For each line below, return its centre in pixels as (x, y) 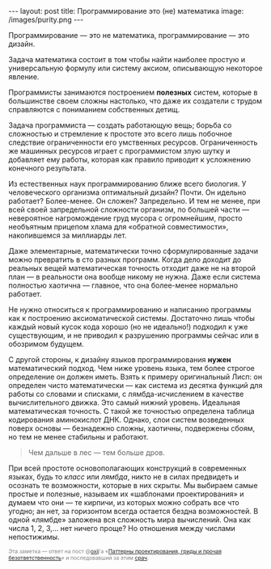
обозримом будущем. (46, 344)
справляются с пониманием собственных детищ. (94, 110)
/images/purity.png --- (46, 19)
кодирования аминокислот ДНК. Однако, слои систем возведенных (127, 419)
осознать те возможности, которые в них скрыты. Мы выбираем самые (133, 485)
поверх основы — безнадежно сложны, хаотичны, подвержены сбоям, (132, 428)
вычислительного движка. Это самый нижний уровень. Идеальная (125, 403)
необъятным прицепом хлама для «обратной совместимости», (119, 227)
